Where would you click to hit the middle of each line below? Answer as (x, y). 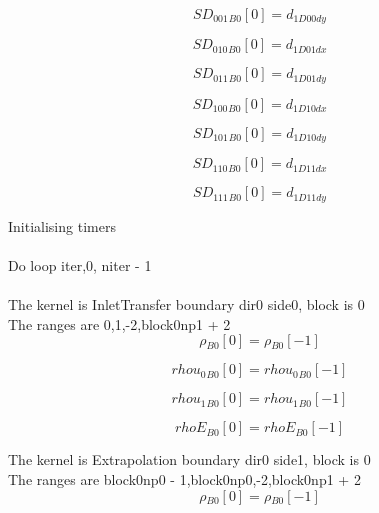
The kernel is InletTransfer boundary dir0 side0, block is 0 (186, 304)
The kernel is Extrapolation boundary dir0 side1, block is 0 (189, 459)
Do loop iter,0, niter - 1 (80, 265)
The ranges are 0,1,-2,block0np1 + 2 (119, 323)
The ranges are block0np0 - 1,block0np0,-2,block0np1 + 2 (184, 478)
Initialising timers (62, 225)
